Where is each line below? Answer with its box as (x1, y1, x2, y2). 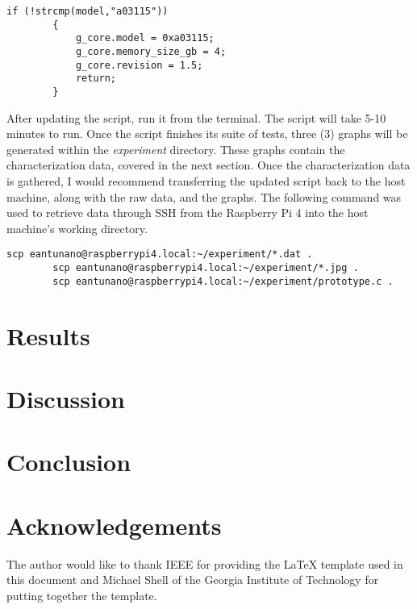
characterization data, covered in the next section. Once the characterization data (6, 156, 411, 173)
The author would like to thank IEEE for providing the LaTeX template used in (6, 555, 403, 572)
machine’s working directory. (6, 219, 148, 236)
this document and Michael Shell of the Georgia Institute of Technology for (6, 571, 379, 588)
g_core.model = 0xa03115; (75, 32, 215, 44)
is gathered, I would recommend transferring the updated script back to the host (6, 172, 406, 189)
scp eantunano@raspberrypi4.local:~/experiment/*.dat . (6, 248, 313, 261)
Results (6, 319, 90, 352)
